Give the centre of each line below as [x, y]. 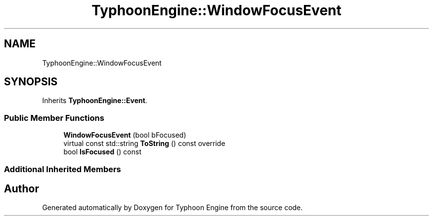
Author [22, 188]
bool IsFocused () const [102, 152]
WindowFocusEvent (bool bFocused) [125, 135]
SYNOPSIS [31, 82]
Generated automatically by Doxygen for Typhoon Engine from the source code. [173, 208]
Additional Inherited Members [63, 169]
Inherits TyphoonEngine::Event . [95, 101]
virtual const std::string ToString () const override [144, 144]
